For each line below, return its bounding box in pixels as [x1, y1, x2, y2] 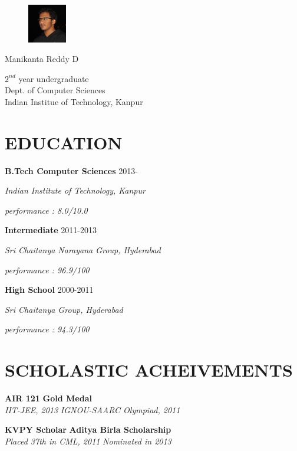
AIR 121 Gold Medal [5, 392, 92, 404]
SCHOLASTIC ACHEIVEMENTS [5, 358, 293, 382]
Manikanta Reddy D [5, 53, 79, 65]
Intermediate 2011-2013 [5, 224, 97, 236]
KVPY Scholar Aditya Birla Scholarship [5, 423, 171, 436]
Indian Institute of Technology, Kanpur [5, 184, 146, 197]
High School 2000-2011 [5, 283, 94, 296]
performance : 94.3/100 [5, 323, 90, 335]
